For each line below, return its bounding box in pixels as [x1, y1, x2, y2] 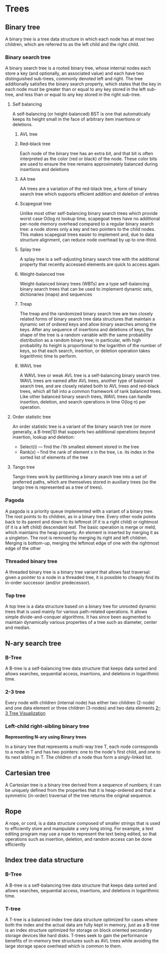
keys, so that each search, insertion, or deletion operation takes [19, 348, 151, 354]
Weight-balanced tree [19, 271, 65, 277]
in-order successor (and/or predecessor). [5, 579, 91, 585]
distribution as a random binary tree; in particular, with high [19, 337, 141, 343]
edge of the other [5, 545, 41, 551]
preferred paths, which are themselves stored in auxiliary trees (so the [12, 479, 157, 485]
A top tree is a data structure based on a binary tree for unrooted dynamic [5, 603, 157, 609]
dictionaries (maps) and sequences [19, 291, 92, 297]
